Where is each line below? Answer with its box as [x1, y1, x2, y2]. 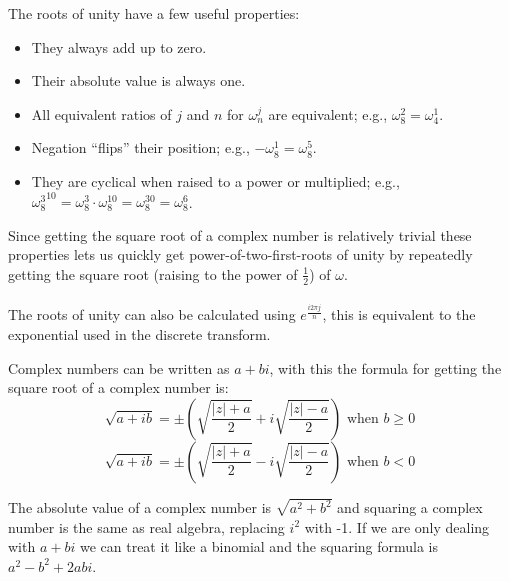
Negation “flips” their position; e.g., [31, 137, 250, 158]
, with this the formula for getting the [269, 357, 502, 378]
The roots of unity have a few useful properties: [8, 3, 300, 23]
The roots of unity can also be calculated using [8, 304, 296, 325]
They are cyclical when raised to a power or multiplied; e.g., [31, 170, 400, 191]
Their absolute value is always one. [31, 70, 246, 91]
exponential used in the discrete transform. [8, 324, 271, 345]
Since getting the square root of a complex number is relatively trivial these [8, 224, 472, 245]
